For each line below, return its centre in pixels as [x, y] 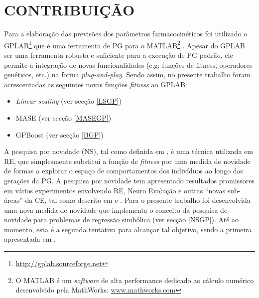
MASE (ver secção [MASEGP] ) [64, 117]
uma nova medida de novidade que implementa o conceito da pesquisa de [116, 210]
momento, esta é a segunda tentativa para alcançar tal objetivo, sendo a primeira [128, 229]
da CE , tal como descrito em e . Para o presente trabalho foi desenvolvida [138, 200]
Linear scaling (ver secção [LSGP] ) [68, 101]
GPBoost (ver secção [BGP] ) [60, 134]
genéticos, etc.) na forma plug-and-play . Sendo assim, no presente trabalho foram [127, 74]
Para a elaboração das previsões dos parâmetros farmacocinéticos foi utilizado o [126, 34]
